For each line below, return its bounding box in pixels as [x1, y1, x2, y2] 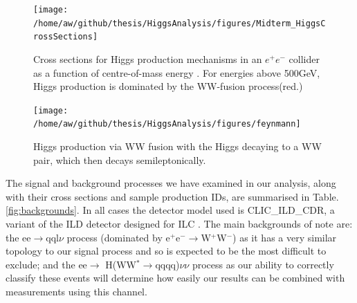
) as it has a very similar [232, 230, 337, 244]
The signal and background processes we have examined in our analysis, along [6, 176, 336, 190]
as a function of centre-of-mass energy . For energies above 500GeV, [33, 65, 320, 80]
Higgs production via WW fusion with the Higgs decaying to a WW [33, 139, 322, 154]
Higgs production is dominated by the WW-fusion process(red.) [33, 79, 303, 93]
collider [289, 51, 320, 66]
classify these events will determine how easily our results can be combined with [6, 270, 345, 285]
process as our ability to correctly [192, 257, 334, 271]
